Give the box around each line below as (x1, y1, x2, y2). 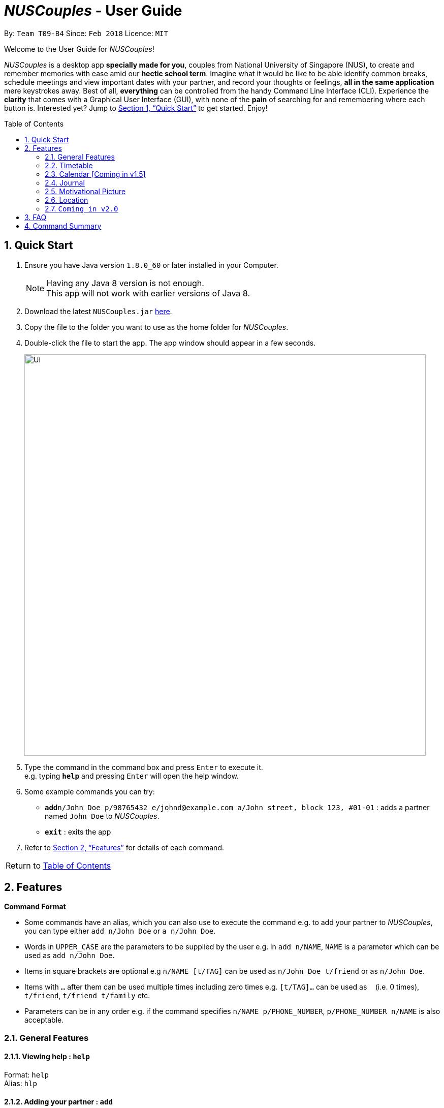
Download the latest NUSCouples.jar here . (24, 306, 172, 316)
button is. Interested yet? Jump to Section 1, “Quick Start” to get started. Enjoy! (4, 103, 268, 112)
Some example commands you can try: (24, 787, 155, 796)
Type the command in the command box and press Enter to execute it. (24, 762, 263, 772)
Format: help (4, 1070, 49, 1080)
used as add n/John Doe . (24, 951, 115, 960)
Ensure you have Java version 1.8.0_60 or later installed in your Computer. (24, 260, 278, 269)
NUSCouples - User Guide (4, 2, 182, 19)
